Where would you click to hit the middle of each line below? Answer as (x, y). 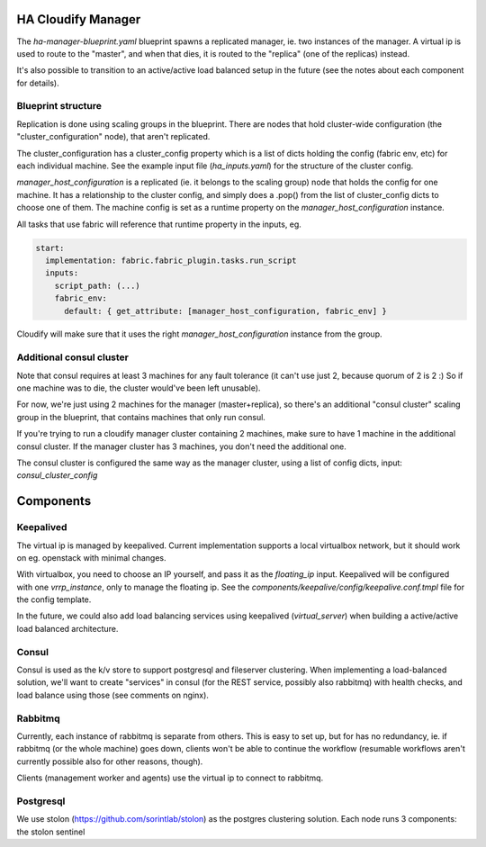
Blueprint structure (59, 106)
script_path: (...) (98, 285)
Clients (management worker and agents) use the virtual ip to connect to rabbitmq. (170, 778)
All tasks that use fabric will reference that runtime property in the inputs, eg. (159, 224)
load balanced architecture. (67, 628)
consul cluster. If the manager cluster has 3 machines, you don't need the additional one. (181, 446)
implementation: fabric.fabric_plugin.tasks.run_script (171, 260)
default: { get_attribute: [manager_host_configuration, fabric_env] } (225, 311)
